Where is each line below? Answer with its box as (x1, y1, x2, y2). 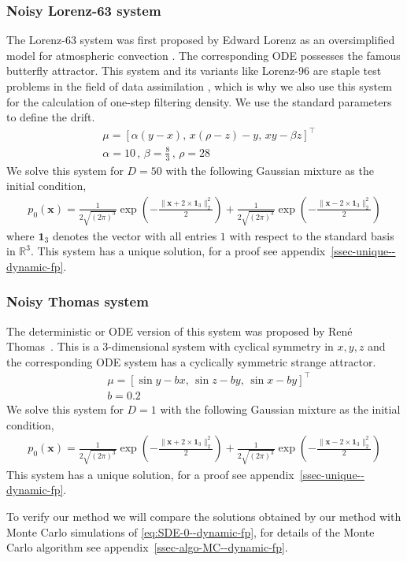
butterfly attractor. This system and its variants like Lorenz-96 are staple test (6, 62, 382, 79)
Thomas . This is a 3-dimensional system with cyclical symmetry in (6, 338, 334, 355)
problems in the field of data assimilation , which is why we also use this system (6, 78, 392, 94)
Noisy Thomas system (6, 292, 149, 311)
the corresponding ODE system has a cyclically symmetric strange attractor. (6, 353, 376, 370)
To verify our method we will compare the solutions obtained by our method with (6, 508, 401, 525)
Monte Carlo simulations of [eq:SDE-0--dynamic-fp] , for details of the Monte (6, 523, 375, 540)
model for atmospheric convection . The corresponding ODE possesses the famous (6, 46, 401, 63)
